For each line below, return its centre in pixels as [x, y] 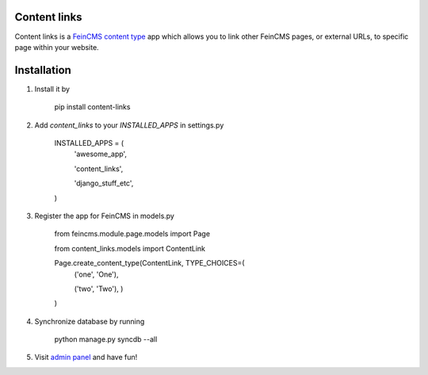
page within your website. [57, 47]
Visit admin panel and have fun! [86, 358]
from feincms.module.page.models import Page [132, 234]
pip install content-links [92, 107]
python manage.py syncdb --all [106, 339]
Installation [43, 70]
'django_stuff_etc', [104, 183]
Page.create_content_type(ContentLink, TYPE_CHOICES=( [149, 263]
